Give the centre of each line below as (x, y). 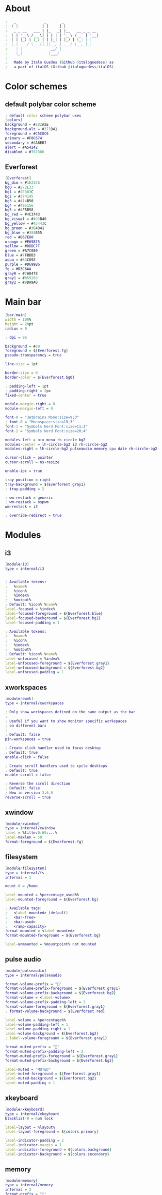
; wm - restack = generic (29, 498)
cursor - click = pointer (29, 458)
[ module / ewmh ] (19, 699)
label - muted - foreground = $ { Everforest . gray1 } (53, 1074)
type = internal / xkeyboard (32, 1114)
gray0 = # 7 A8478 (21, 274)
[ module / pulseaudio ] (26, 971)
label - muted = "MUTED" (28, 1069)
